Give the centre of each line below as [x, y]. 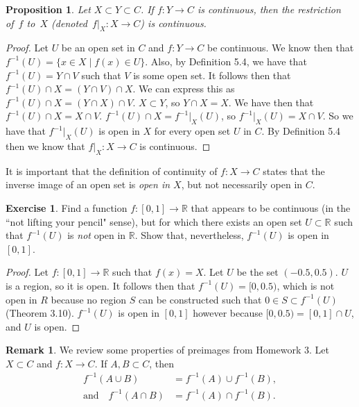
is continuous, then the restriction [269, 9]
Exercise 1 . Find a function [67, 207]
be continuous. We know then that [280, 48]
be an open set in [98, 48]
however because [228, 313]
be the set [257, 272]
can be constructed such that [200, 299]
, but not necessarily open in [242, 184]
